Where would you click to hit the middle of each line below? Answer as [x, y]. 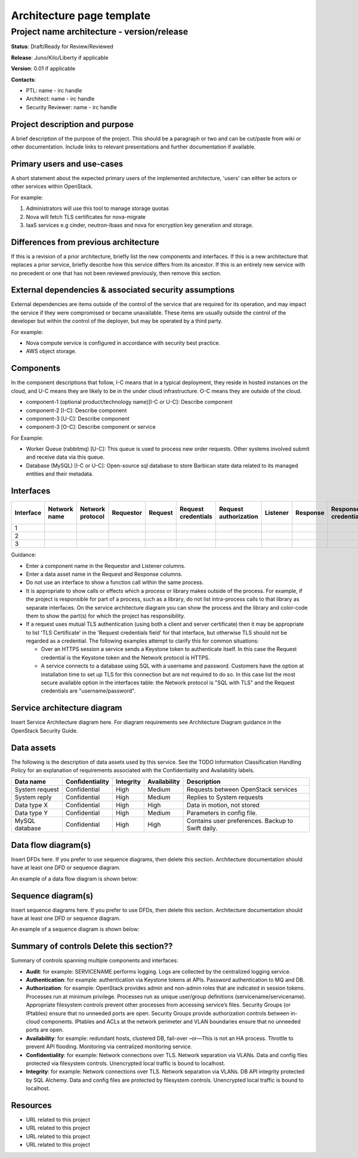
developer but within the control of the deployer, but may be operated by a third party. [117, 321]
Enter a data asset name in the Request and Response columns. [104, 574]
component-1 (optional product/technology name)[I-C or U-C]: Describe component [129, 402]
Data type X [31, 805]
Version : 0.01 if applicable [43, 69]
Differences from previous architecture [85, 242]
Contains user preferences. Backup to [240, 821]
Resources [31, 1105]
